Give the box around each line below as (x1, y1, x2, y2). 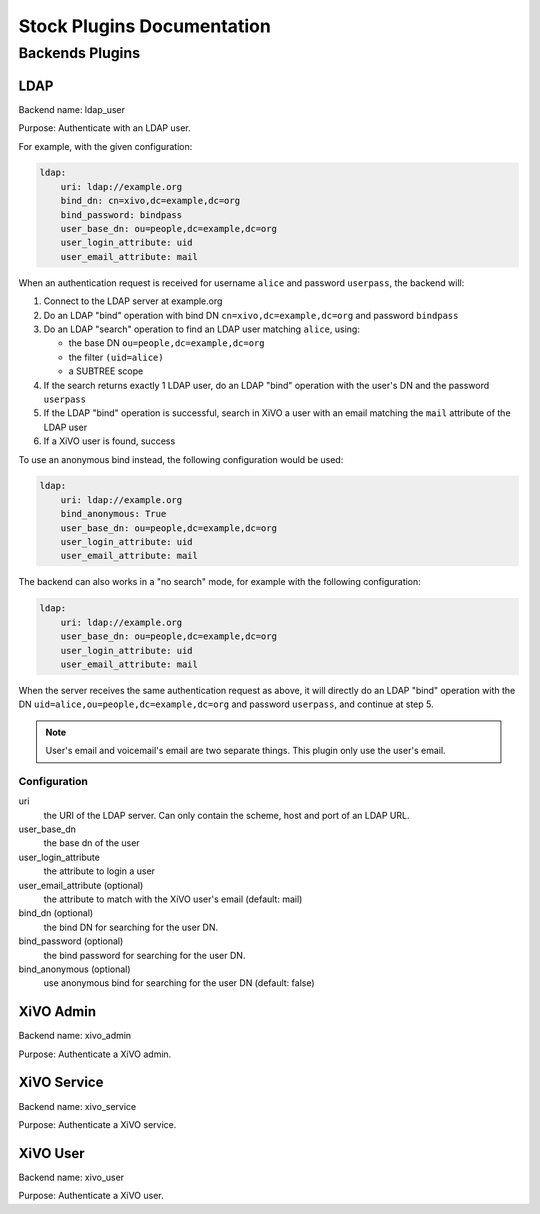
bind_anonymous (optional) (18, 963, 131, 975)
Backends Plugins (18, 44, 140, 62)
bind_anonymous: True (60, 508, 167, 520)
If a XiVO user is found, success (43, 435, 176, 447)
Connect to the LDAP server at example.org (43, 295, 223, 307)
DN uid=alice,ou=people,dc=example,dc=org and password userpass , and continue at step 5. (18, 698, 434, 710)
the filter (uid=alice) (68, 351, 164, 363)
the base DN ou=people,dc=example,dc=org (68, 337, 265, 349)
